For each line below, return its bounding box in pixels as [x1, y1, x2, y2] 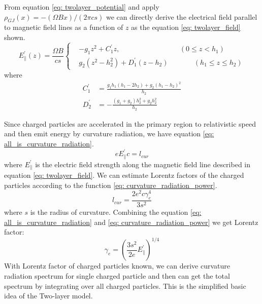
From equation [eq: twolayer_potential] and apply [4, 2, 159, 12]
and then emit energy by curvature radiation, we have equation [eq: [4, 128, 214, 139]
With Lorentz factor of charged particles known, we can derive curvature [4, 260, 231, 271]
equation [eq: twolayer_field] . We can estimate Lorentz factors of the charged [4, 169, 244, 180]
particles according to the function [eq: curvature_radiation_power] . [4, 179, 217, 190]
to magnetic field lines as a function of [4, 22, 123, 32]
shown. [4, 31, 25, 42]
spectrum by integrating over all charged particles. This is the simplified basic [4, 280, 246, 291]
